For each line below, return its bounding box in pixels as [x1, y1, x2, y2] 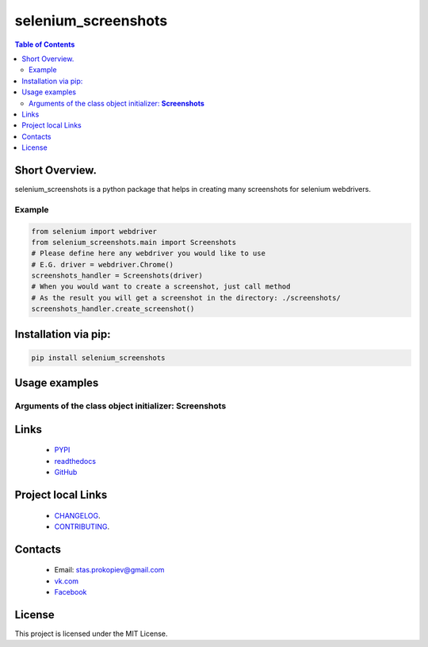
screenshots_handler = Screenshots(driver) [31, 271, 204, 281]
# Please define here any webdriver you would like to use [31, 249, 266, 258]
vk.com [54, 576, 79, 586]
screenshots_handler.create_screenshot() [31, 304, 195, 313]
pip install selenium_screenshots [31, 353, 166, 362]
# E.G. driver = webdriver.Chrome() [31, 260, 174, 269]
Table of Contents [14, 40, 75, 49]
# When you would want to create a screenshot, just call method [31, 282, 291, 291]
